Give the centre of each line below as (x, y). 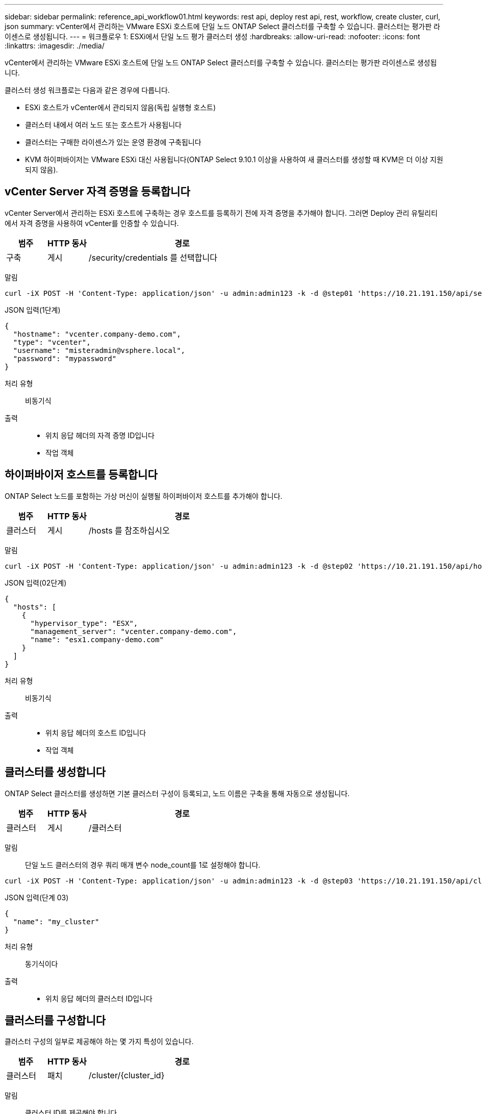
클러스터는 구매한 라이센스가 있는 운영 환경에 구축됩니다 (113, 142)
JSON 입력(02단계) (36, 583)
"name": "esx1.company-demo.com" (97, 639)
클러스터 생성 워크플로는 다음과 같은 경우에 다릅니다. (87, 90)
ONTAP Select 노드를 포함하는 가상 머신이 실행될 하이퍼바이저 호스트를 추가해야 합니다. (144, 496)
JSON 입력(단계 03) (37, 897)
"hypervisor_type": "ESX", (84, 623)
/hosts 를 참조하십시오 (129, 530)
